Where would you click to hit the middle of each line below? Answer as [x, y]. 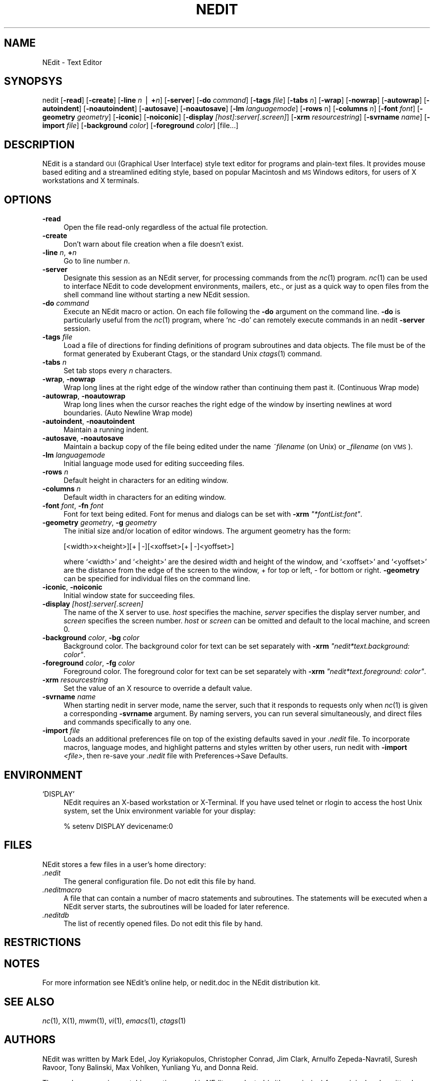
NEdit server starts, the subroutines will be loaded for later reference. [177, 906]
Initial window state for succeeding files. [129, 596]
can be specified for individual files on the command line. [157, 579]
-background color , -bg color [91, 638]
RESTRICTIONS [43, 943]
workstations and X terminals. [91, 181]
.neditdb [56, 915]
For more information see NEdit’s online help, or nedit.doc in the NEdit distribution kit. [181, 983]
